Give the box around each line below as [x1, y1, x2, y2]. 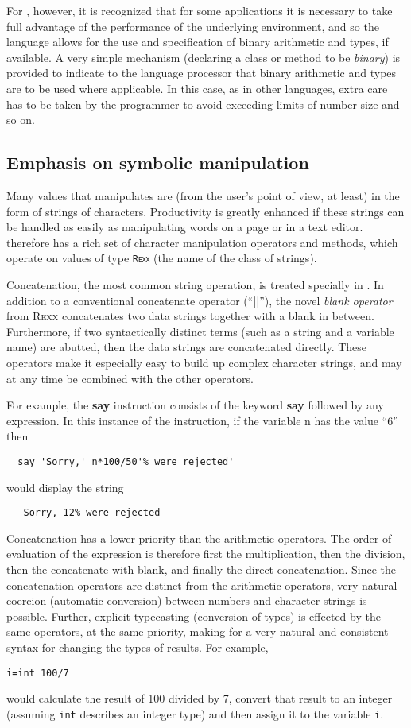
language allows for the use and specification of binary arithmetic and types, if [6, 33, 389, 50]
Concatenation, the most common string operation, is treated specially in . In [6, 276, 384, 292]
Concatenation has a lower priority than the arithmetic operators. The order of [6, 529, 392, 546]
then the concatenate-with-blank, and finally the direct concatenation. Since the [6, 561, 397, 578]
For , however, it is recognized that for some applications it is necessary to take [6, 2, 393, 18]
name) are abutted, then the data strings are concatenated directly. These [6, 339, 367, 355]
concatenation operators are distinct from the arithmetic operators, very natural [6, 576, 397, 593]
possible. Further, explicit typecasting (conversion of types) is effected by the [6, 607, 381, 624]
